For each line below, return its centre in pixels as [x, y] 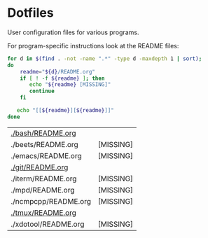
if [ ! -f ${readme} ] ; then [62, 78]
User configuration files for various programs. [73, 32]
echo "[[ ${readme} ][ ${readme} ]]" [65, 111]
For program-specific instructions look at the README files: [93, 45]
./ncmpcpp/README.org [51, 201]
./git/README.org [40, 167]
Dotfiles [30, 13]
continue [42, 91]
